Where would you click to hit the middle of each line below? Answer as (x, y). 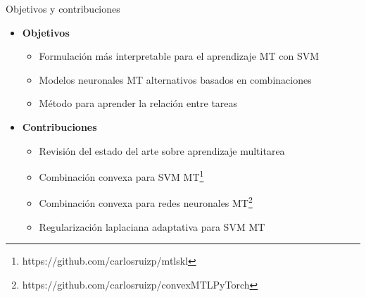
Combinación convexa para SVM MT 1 (121, 176)
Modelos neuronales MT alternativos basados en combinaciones (175, 79)
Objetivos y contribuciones (63, 8)
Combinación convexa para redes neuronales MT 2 (146, 202)
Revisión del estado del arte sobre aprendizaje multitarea (162, 150)
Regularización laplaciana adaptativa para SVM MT (152, 226)
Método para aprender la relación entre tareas (138, 103)
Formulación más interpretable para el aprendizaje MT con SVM (179, 56)
